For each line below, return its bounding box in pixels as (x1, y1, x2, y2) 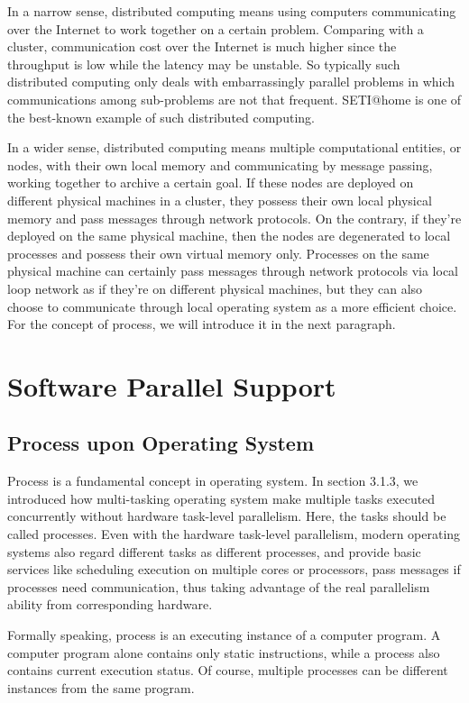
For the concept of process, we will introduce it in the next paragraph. (7, 315, 396, 333)
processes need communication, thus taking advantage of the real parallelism (7, 577, 430, 596)
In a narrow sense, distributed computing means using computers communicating (7, 2, 456, 20)
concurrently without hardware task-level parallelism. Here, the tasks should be (7, 507, 446, 525)
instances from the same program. (7, 678, 195, 697)
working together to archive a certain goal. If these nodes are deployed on (7, 173, 414, 192)
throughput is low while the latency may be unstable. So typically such (7, 54, 400, 73)
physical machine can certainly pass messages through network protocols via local (7, 261, 458, 280)
